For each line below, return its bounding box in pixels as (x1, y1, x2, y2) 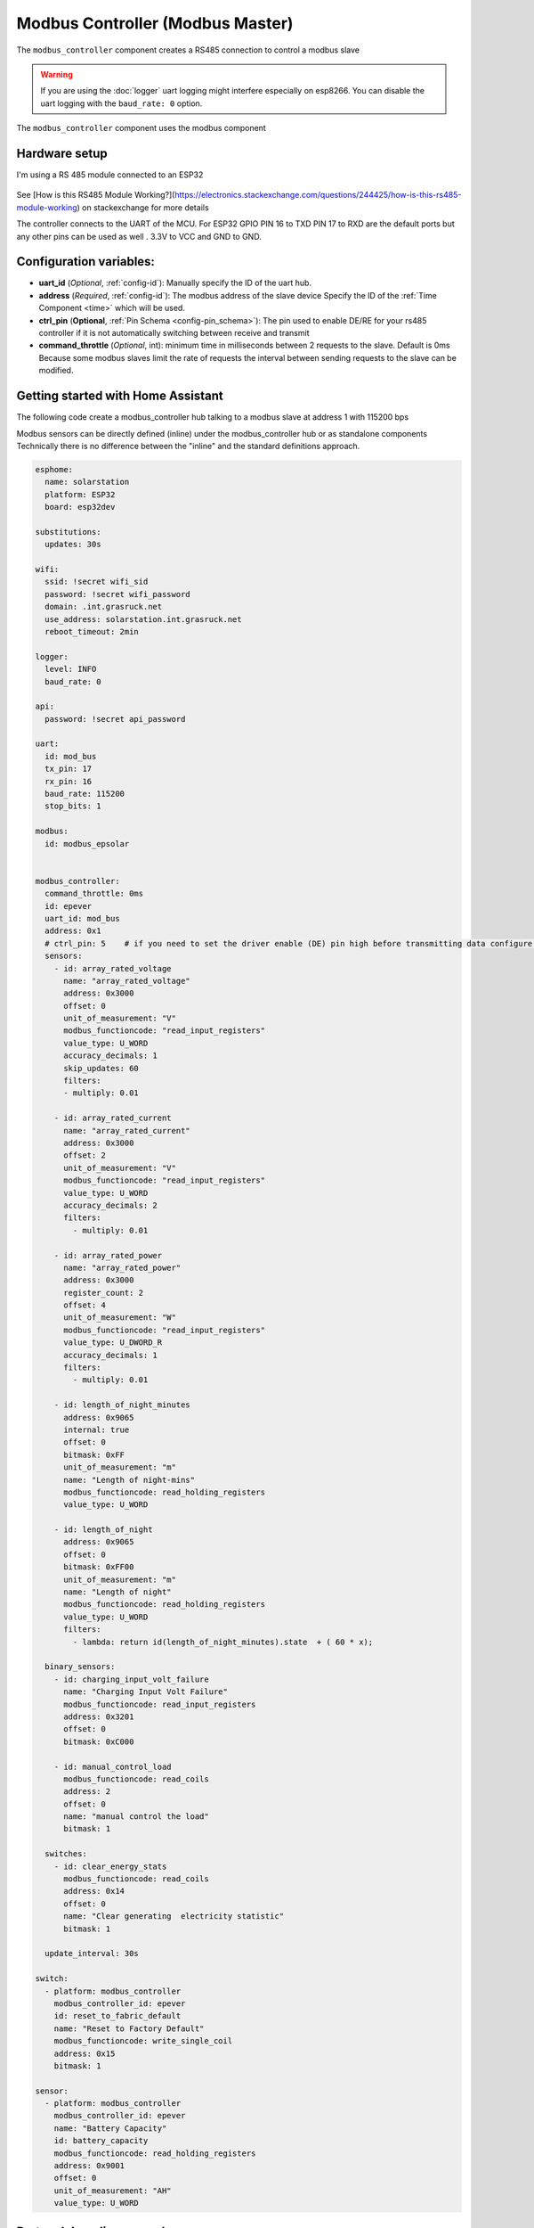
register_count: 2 (63, 1288, 144, 1298)
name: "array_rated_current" (63, 1126, 190, 1135)
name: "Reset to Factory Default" (53, 2023, 205, 2034)
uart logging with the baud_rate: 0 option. (40, 98, 203, 109)
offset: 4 (63, 1300, 107, 1310)
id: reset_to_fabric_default (53, 2011, 182, 2021)
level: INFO (44, 664, 97, 675)
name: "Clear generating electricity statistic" (63, 1912, 285, 1921)
